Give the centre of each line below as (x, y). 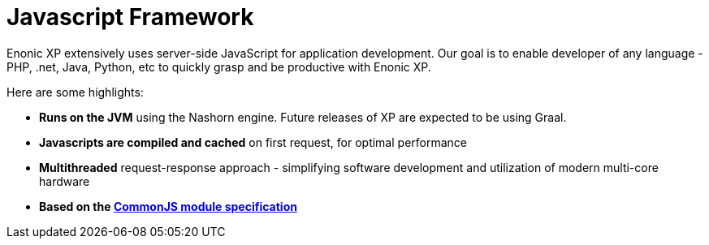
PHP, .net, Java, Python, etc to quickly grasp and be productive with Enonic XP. (219, 67)
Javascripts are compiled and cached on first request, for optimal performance (253, 142)
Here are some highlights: (75, 92)
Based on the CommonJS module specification (168, 206)
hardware (65, 181)
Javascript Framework (130, 17)
